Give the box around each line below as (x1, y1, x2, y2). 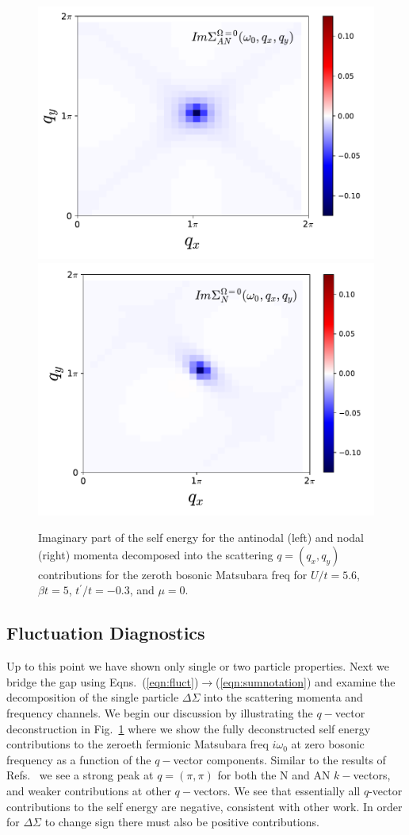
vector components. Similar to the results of (173, 751, 386, 767)
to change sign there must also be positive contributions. (44, 814, 319, 830)
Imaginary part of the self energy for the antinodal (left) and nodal (38, 529, 364, 546)
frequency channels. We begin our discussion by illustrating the (6, 704, 313, 721)
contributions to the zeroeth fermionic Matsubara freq (6, 736, 269, 752)
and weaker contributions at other (6, 782, 171, 798)
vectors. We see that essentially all (193, 782, 361, 798)
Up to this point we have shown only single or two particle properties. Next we (6, 658, 390, 675)
